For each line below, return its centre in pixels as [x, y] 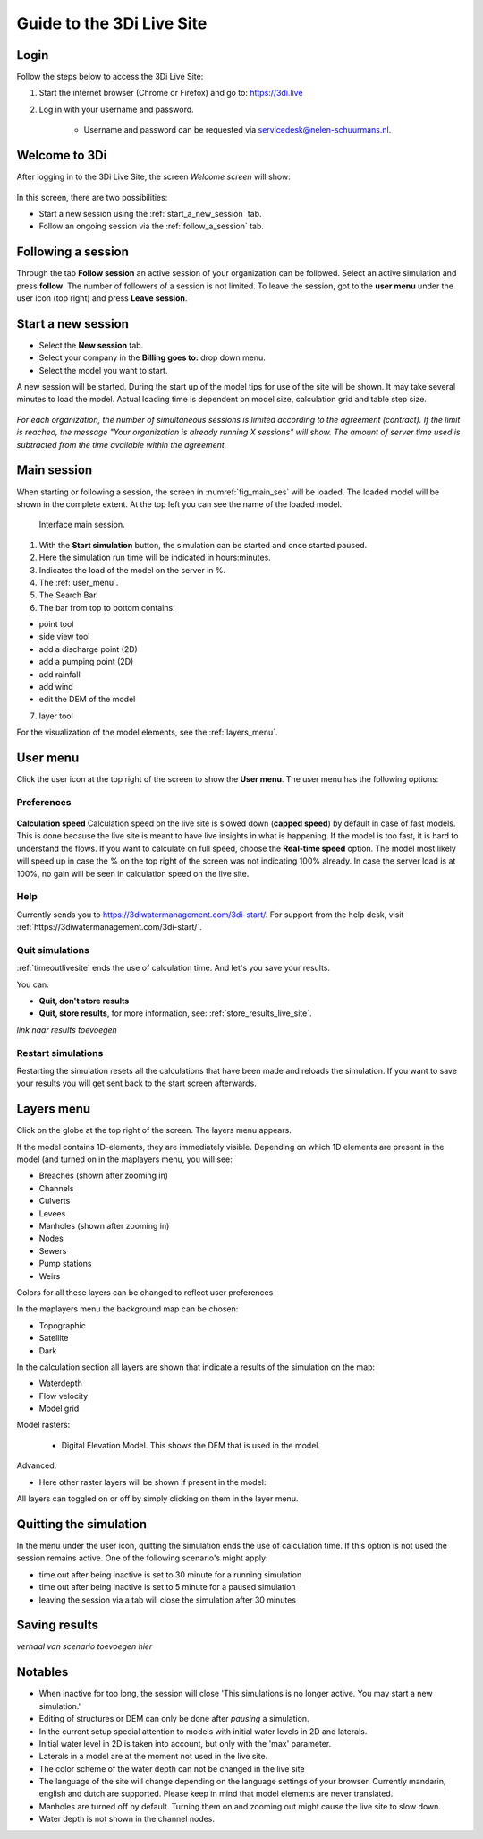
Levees [52, 1213]
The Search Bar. [68, 595]
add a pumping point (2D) [86, 662]
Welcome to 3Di [62, 155]
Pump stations [65, 1264]
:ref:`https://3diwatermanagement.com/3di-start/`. [110, 927]
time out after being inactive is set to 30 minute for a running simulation [170, 1574]
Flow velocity [64, 1396]
